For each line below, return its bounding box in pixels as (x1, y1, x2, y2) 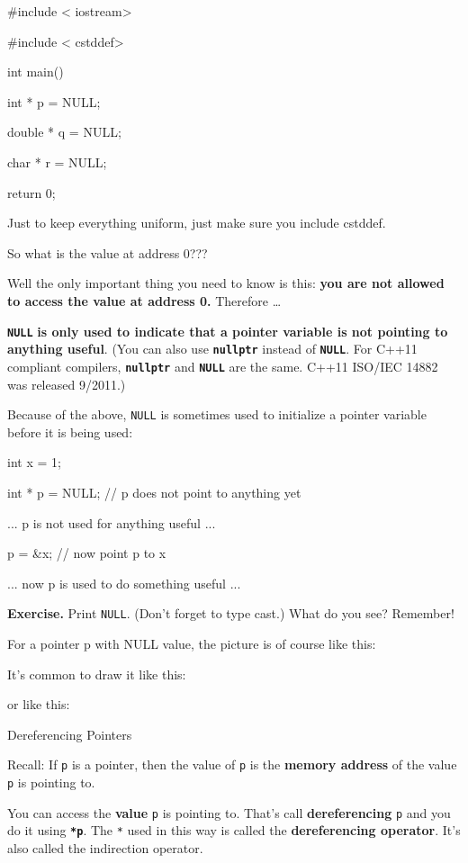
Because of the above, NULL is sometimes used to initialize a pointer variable (7, 405, 427, 424)
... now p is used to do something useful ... (7, 573, 241, 592)
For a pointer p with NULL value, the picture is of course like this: (7, 634, 376, 652)
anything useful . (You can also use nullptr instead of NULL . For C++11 (7, 339, 418, 358)
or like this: (7, 695, 70, 714)
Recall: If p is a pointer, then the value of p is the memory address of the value (7, 755, 457, 774)
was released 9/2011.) (7, 374, 126, 393)
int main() (7, 62, 64, 81)
